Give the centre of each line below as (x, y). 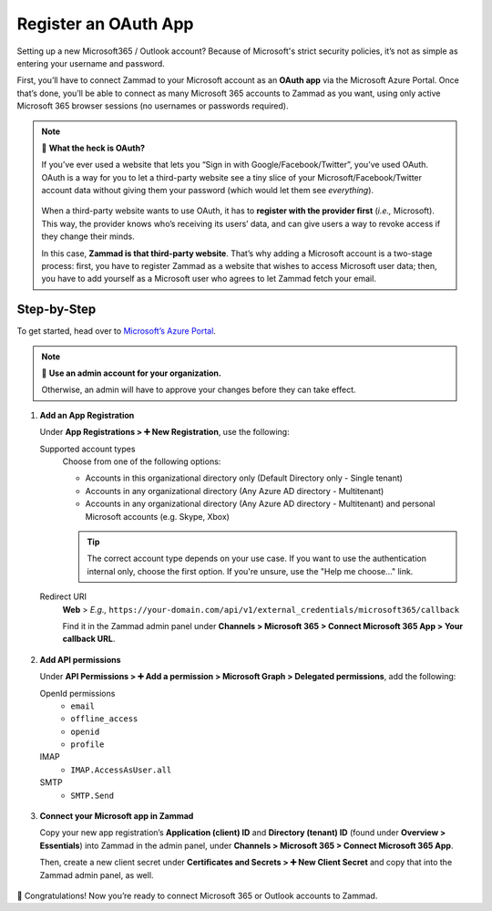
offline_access (104, 719)
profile (87, 745)
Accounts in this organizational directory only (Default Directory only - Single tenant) (244, 478)
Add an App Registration (87, 415)
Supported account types (87, 449)
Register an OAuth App (106, 24)
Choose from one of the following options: (142, 461)
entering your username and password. (91, 63)
